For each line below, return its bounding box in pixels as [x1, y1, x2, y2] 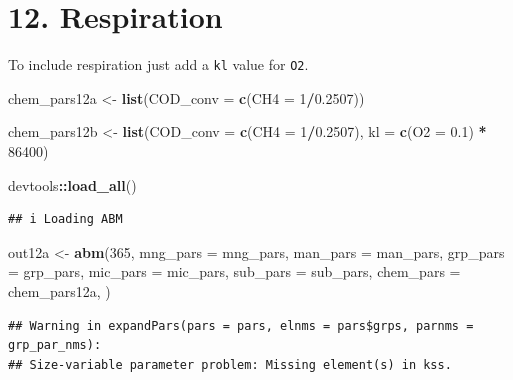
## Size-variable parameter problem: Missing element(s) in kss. [8, 357, 452, 372]
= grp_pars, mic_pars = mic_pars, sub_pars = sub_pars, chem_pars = [8, 261, 461, 282]
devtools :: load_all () [8, 174, 137, 195]
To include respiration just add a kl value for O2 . [8, 54, 309, 75]
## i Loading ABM [8, 212, 123, 227]
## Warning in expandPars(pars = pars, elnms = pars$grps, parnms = [8, 318, 474, 333]
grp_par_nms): [8, 338, 102, 353]
